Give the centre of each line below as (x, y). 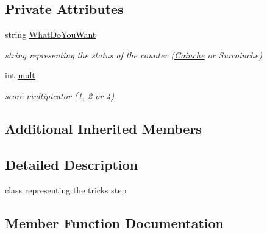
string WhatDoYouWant (51, 34)
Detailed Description (72, 164)
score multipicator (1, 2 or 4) (60, 95)
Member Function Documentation (115, 222)
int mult (20, 75)
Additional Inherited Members (103, 128)
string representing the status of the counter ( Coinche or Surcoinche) (133, 54)
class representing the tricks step (66, 190)
